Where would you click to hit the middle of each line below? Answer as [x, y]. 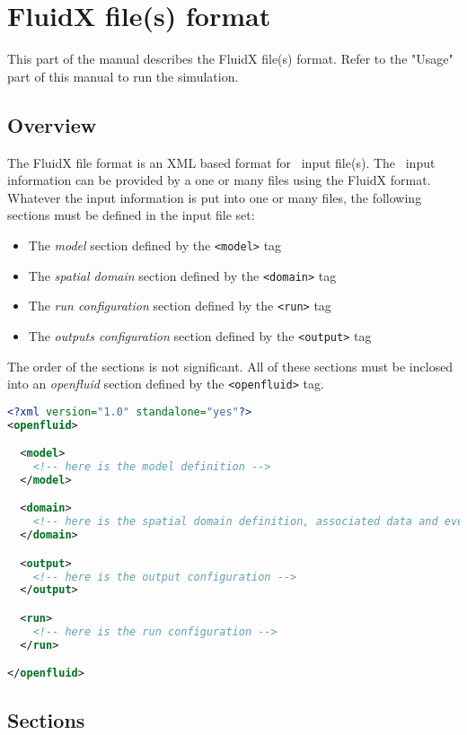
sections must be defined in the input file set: [131, 215]
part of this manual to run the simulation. [123, 76]
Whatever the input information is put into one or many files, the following [215, 197]
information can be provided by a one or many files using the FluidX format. [219, 180]
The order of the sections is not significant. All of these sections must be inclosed [230, 366]
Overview [52, 124]
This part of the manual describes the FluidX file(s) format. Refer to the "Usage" [230, 59]
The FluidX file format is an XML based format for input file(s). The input [221, 162]
